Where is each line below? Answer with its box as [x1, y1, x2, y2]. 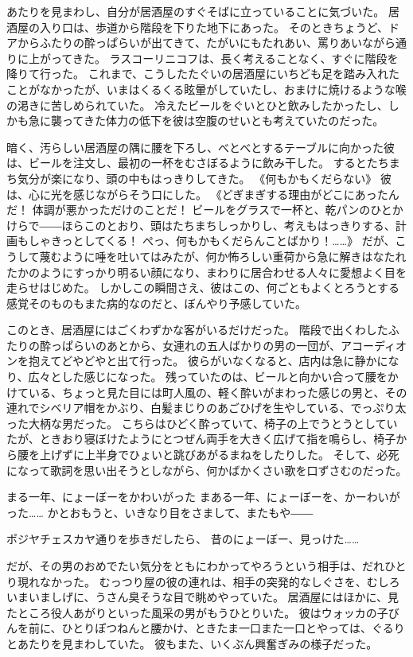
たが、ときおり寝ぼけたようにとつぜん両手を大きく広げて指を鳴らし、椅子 [6, 430, 396, 447]
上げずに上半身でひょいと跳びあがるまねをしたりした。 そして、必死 [39, 446, 399, 463]
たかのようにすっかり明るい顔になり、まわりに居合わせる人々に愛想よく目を [6, 263, 407, 280]
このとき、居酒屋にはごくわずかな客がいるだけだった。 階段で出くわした [6, 321, 388, 338]
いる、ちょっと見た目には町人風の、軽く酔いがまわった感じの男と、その [28, 383, 407, 400]
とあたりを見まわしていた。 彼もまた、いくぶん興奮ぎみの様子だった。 [6, 635, 378, 651]
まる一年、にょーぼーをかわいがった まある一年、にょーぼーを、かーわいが [6, 488, 400, 505]
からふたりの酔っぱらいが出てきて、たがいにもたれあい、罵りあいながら [17, 34, 395, 51]
